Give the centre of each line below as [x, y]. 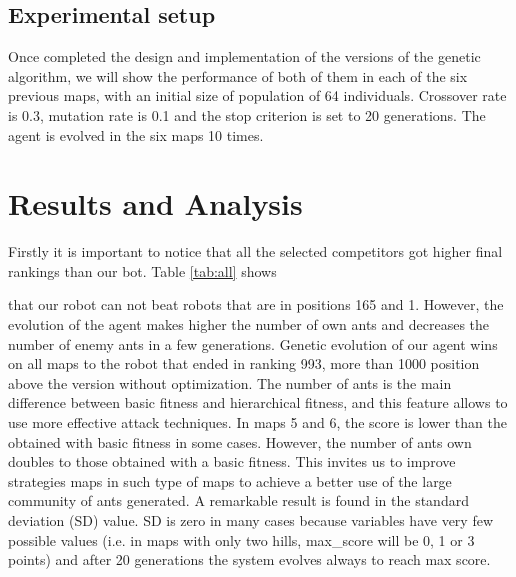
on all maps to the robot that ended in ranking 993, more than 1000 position [244, 363]
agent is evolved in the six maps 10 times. [136, 134]
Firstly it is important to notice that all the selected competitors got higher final [255, 251]
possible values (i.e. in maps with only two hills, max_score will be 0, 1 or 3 [241, 539]
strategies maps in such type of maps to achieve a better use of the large [230, 480]
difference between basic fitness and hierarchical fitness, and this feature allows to [258, 402]
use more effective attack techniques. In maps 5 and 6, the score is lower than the [257, 422]
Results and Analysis [155, 203]
